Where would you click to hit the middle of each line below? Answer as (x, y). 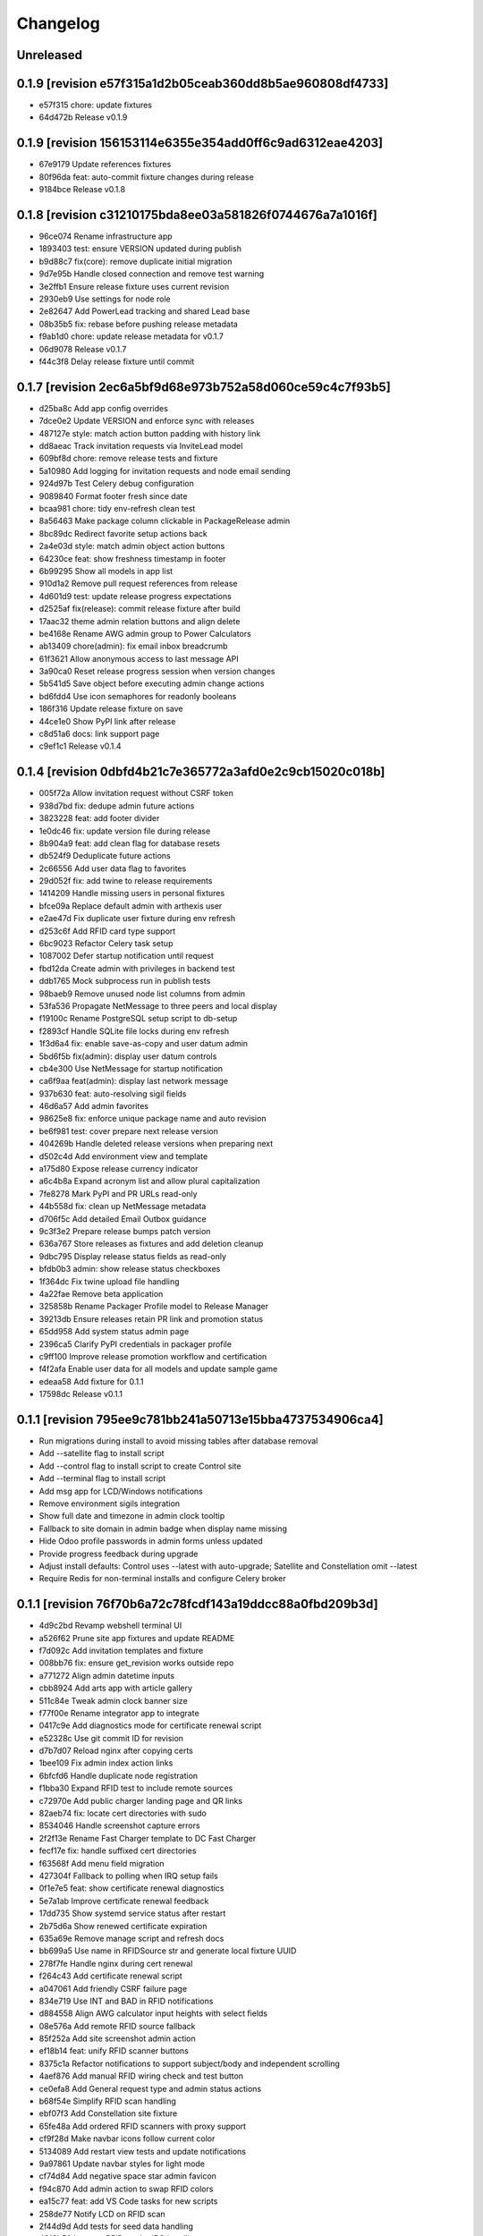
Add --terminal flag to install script (102, 1478)
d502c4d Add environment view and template (123, 1156)
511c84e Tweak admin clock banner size (113, 1700)
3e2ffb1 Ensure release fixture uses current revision (134, 286)
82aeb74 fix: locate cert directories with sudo (123, 1813)
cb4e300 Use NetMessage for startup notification (131, 1068)
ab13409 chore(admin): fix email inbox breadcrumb (133, 646)
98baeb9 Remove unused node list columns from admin (142, 994)
